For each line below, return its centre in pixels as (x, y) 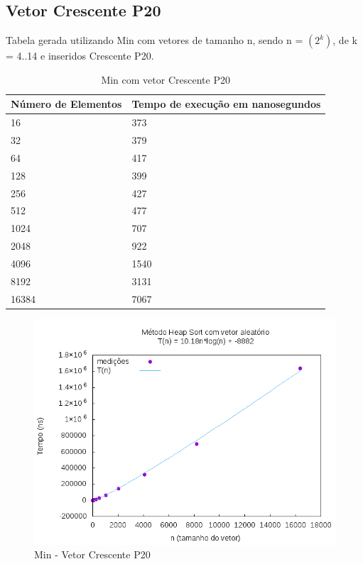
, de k (345, 40)
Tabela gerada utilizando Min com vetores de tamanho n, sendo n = (155, 40)
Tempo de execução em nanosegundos (226, 104)
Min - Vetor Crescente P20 (92, 554)
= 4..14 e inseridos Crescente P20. (80, 56)
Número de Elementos (66, 104)
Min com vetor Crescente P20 (166, 79)
